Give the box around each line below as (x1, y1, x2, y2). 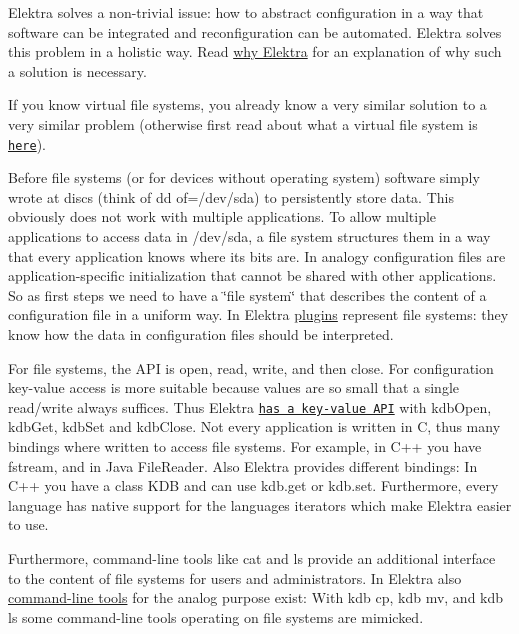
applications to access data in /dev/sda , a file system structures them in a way (8, 226, 491, 246)
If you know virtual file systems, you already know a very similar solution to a (8, 94, 487, 115)
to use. (8, 514, 49, 535)
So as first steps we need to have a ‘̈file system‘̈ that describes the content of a (8, 284, 487, 305)
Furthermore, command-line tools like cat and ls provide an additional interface (8, 547, 496, 568)
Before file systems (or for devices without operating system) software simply (8, 167, 480, 188)
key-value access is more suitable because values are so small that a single (8, 377, 459, 398)
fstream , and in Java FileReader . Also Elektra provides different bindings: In (8, 455, 478, 476)
